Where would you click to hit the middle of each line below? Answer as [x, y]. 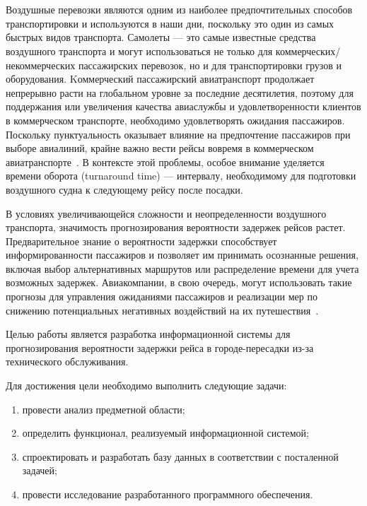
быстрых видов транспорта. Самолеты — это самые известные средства [161, 37]
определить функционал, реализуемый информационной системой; [165, 433]
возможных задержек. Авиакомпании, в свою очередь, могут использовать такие [179, 282]
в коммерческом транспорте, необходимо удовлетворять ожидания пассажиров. [175, 120]
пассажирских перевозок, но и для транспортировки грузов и [210, 65]
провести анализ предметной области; [104, 409]
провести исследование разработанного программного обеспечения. [168, 494]
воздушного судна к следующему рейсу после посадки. [124, 189]
